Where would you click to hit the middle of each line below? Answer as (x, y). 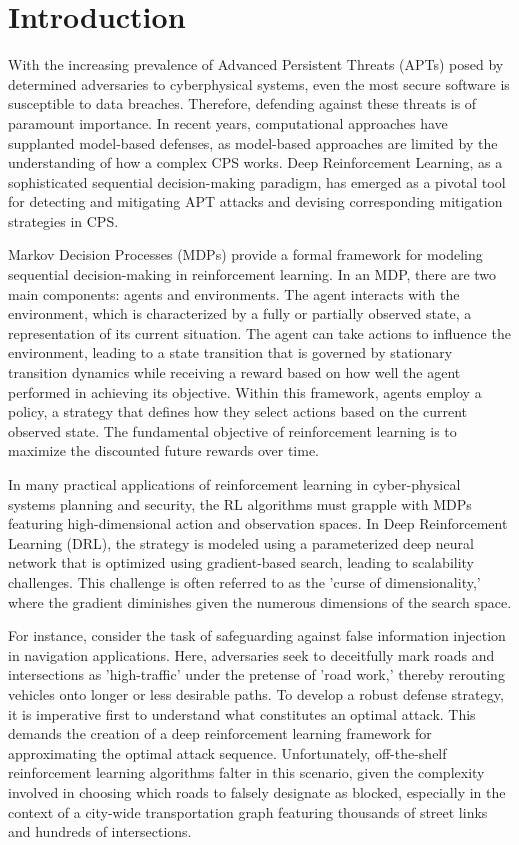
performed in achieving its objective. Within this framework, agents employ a (245, 391)
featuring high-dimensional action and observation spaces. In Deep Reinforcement (258, 523)
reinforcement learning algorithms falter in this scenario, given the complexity (246, 772)
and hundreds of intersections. (100, 831)
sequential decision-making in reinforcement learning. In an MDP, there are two (252, 274)
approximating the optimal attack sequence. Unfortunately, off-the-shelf (227, 752)
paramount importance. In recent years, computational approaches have (228, 122)
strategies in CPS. (63, 220)
